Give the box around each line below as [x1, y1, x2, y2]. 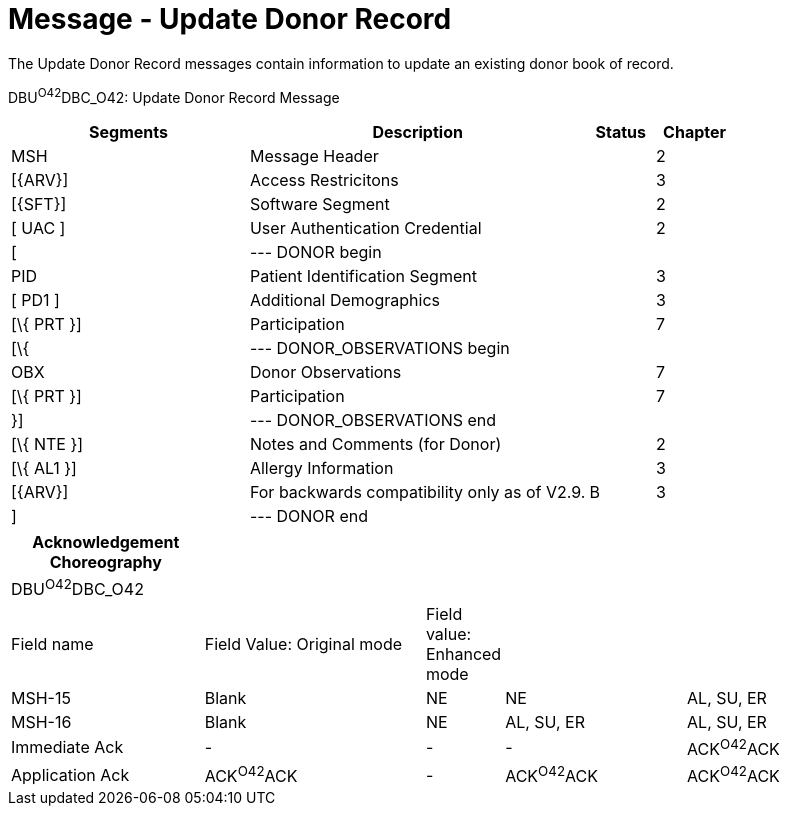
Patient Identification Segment [249, 266, 477, 287]
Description [372, 122, 463, 143]
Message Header [249, 146, 379, 167]
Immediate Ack [11, 737, 124, 758]
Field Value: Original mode [204, 633, 403, 654]
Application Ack [11, 764, 130, 785]
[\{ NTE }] [11, 434, 84, 455]
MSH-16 [11, 711, 72, 732]
